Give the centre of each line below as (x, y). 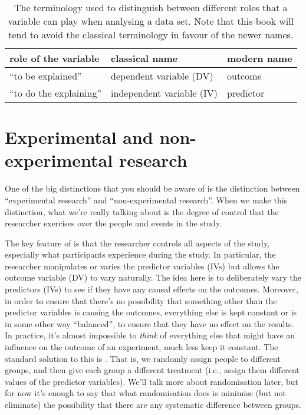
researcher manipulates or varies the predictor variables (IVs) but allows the (142, 266)
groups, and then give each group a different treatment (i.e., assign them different (152, 370)
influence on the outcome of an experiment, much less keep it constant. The (142, 347)
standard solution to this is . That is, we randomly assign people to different (143, 358)
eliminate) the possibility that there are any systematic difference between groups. (153, 404)
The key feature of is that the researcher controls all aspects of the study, (137, 243)
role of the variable (55, 58)
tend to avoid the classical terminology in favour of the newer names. (151, 34)
